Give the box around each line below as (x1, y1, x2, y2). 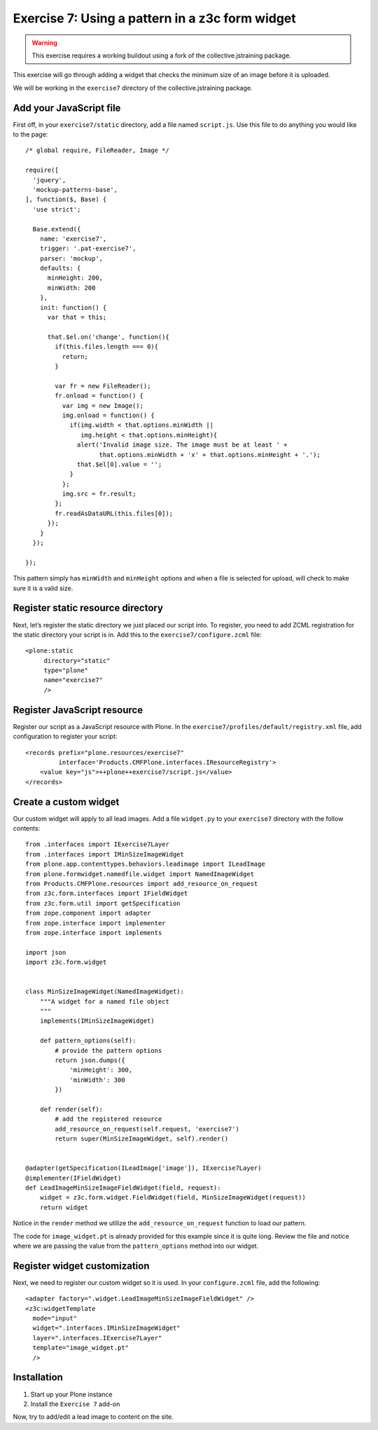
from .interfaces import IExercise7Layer (25, 840, 169, 848)
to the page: (13, 130, 48, 139)
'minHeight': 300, (69, 1066, 133, 1074)
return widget (39, 1203, 89, 1211)
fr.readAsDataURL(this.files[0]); (55, 509, 174, 517)
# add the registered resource (55, 1115, 162, 1123)
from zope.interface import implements (25, 929, 162, 937)
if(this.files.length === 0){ (55, 343, 159, 350)
